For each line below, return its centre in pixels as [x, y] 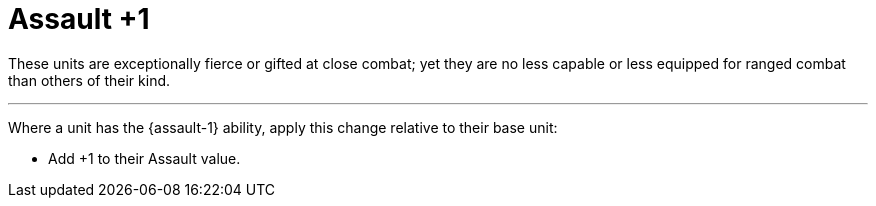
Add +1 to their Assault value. [144, 158]
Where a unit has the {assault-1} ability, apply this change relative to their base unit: [283, 127]
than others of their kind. [89, 80]
